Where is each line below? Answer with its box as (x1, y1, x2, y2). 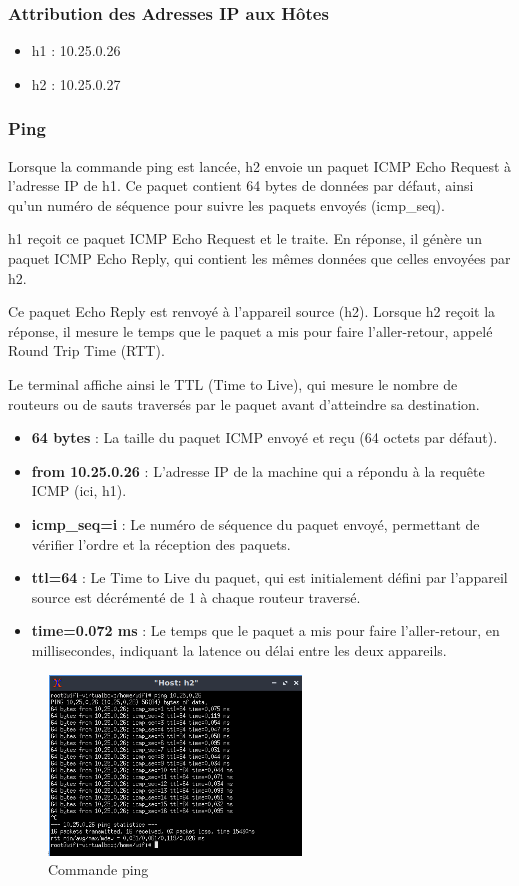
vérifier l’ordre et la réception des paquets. (31, 533, 291, 554)
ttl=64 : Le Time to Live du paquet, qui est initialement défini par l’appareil (31, 567, 508, 588)
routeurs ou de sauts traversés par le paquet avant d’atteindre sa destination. (8, 393, 480, 414)
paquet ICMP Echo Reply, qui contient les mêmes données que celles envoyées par (8, 248, 511, 268)
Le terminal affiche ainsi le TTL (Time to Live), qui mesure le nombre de (8, 373, 458, 394)
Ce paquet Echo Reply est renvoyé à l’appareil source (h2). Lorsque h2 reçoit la (8, 301, 496, 322)
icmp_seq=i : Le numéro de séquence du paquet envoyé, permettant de (31, 513, 480, 534)
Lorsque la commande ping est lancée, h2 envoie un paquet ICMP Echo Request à (8, 155, 512, 176)
